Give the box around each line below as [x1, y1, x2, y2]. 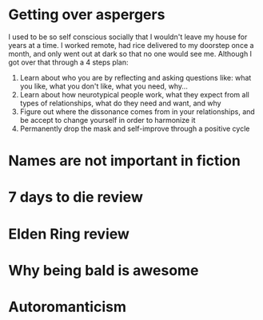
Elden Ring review [8, 225, 130, 243]
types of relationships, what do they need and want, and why [19, 98, 221, 108]
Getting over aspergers [8, 6, 165, 24]
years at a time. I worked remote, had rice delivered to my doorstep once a [8, 40, 254, 49]
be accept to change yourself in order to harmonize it [19, 115, 196, 124]
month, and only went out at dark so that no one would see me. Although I [8, 49, 253, 58]
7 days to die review [8, 188, 144, 207]
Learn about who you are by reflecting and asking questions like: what [19, 73, 252, 82]
